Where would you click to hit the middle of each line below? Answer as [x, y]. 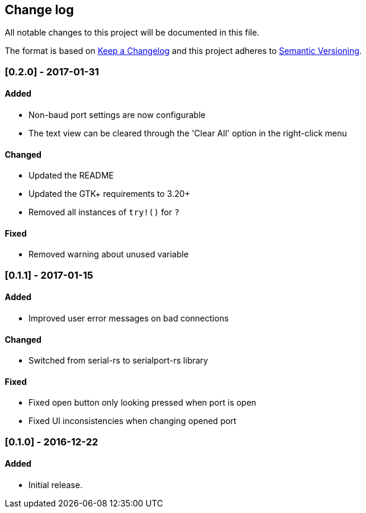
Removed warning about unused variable [109, 254]
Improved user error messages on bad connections [129, 318]
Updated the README [71, 176]
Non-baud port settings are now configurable [117, 115]
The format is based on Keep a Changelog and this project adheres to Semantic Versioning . [183, 51]
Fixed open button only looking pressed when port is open [142, 403]
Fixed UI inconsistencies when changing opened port [133, 421]
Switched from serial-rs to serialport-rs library [118, 361]
